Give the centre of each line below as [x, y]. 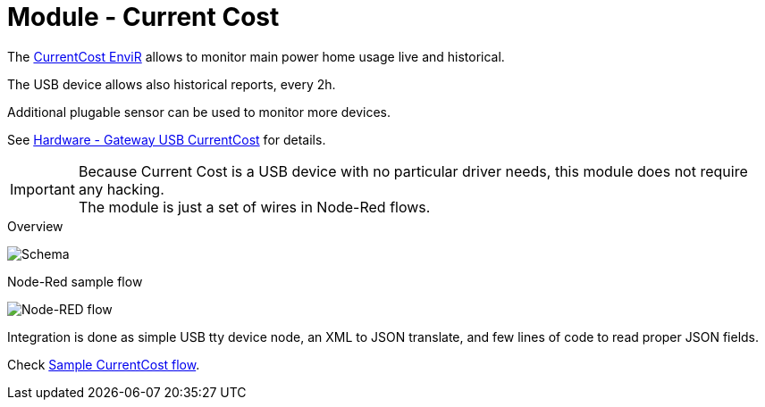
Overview [35, 226]
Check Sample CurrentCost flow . [104, 364]
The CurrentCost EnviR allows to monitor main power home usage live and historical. [256, 56]
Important [42, 189]
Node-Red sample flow [75, 281]
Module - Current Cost [143, 17]
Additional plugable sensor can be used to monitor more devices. [199, 112]
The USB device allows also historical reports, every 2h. [172, 84]
